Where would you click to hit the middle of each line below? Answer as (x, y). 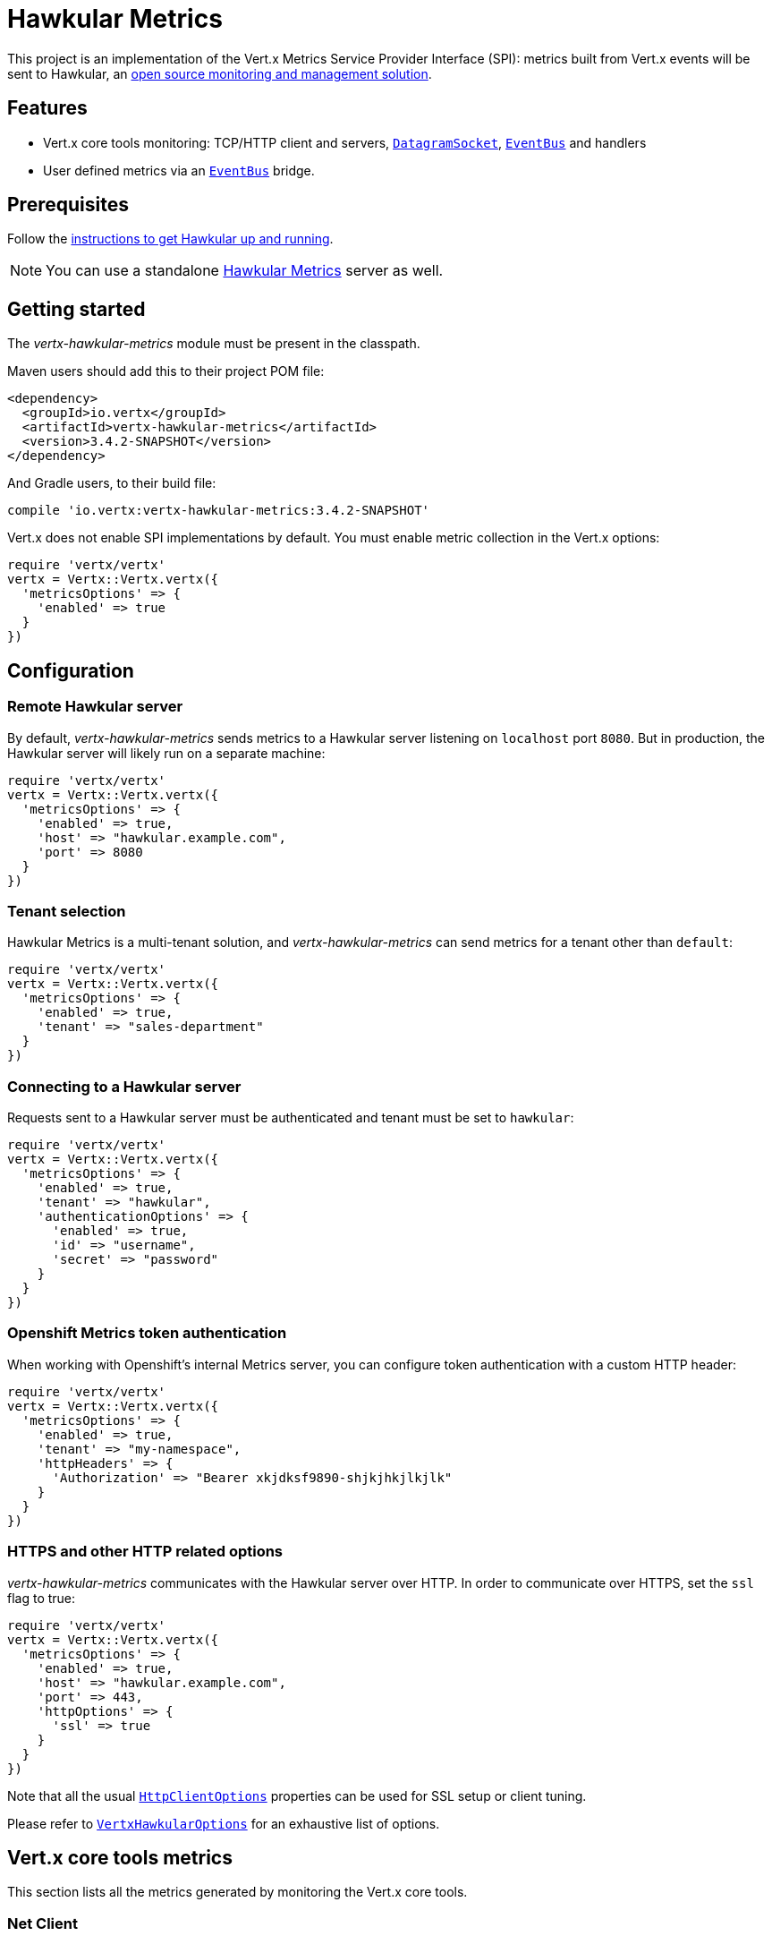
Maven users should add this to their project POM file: (166, 371)
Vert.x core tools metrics (120, 1857)
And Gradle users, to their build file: (112, 483)
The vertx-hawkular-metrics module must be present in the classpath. (214, 344)
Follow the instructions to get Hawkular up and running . (170, 239)
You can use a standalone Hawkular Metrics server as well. (245, 271)
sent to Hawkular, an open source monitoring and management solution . (220, 73)
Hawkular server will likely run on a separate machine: (166, 753)
